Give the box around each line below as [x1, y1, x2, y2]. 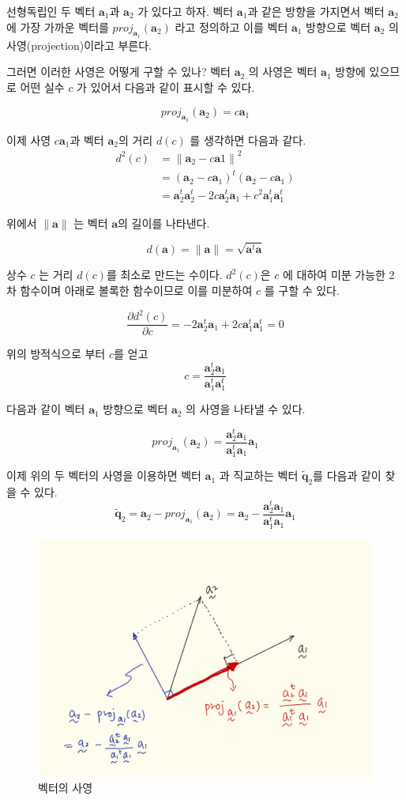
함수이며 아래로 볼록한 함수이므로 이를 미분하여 [20, 282, 253, 299]
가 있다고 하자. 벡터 [137, 3, 234, 19]
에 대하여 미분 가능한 [283, 266, 385, 283]
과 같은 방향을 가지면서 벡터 [247, 3, 385, 19]
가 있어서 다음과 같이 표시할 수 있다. [77, 78, 255, 95]
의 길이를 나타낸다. [118, 214, 210, 231]
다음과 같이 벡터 [6, 401, 85, 417]
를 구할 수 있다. [264, 282, 340, 299]
